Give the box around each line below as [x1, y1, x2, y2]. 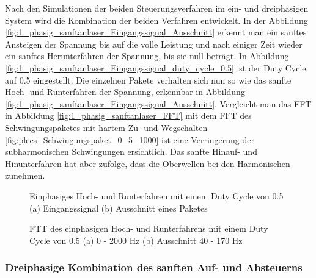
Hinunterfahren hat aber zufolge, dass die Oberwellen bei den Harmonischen [5, 157, 290, 169]
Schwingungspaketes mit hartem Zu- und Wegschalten [5, 121, 208, 134]
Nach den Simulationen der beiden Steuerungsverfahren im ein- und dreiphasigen [5, 2, 309, 14]
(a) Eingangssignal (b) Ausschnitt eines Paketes [29, 201, 208, 214]
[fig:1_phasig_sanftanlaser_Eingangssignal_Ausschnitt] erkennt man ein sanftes [5, 26, 307, 38]
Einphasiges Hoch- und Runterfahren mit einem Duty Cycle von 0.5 [29, 189, 284, 202]
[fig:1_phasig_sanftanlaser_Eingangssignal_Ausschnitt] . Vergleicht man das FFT [5, 97, 312, 110]
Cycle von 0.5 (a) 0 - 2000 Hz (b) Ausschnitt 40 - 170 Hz [29, 233, 243, 246]
